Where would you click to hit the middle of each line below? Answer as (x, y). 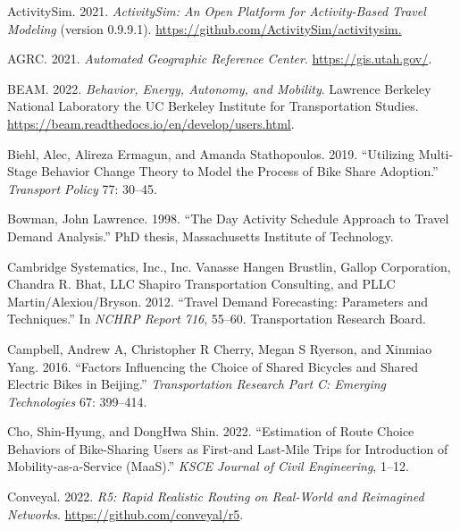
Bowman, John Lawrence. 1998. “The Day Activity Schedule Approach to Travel (228, 219)
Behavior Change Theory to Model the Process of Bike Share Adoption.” (240, 171)
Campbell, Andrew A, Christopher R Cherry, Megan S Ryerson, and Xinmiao (220, 348)
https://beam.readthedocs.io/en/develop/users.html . (151, 123)
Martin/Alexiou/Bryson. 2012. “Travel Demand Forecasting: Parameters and (218, 301)
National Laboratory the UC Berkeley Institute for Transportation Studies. (213, 106)
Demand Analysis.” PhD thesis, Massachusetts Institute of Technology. (201, 236)
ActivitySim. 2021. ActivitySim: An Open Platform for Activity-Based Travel (217, 11)
